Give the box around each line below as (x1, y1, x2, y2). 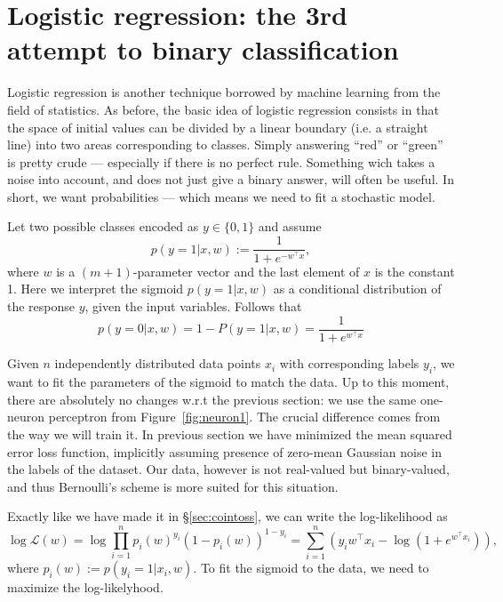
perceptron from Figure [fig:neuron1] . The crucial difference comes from (48, 407, 441, 426)
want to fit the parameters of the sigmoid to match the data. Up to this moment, (7, 373, 450, 391)
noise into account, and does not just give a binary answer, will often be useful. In (7, 170, 454, 189)
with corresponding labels (279, 354, 419, 373)
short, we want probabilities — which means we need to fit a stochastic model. (7, 187, 435, 205)
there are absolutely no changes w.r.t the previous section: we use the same (7, 389, 417, 408)
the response (7, 297, 76, 316)
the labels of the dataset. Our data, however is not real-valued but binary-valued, (7, 460, 450, 478)
